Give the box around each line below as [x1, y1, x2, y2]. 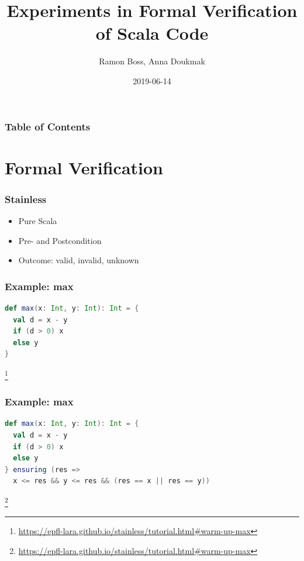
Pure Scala [18, 215, 57, 227]
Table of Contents [5, 119, 91, 133]
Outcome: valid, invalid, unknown [18, 254, 139, 266]
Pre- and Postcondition [18, 234, 102, 246]
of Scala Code [95, 21, 209, 45]
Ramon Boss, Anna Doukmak [99, 55, 205, 67]
